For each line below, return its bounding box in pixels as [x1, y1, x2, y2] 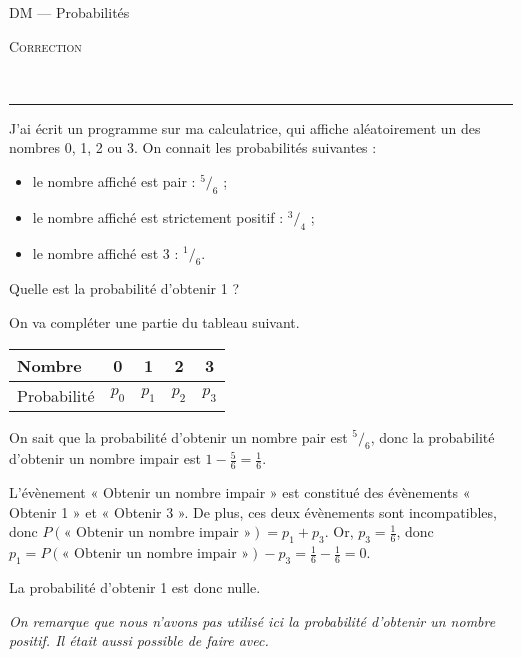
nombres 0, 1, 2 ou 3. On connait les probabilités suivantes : [9, 137, 377, 158]
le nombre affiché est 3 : [32, 242, 179, 263]
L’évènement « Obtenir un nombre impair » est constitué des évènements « [9, 482, 471, 503]
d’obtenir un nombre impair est [9, 448, 201, 469]
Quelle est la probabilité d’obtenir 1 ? [9, 278, 240, 299]
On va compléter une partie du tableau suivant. [9, 311, 300, 332]
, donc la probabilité [370, 426, 495, 447]
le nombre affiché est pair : [32, 170, 196, 191]
